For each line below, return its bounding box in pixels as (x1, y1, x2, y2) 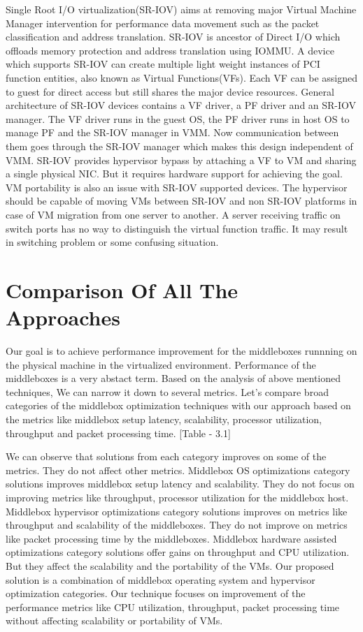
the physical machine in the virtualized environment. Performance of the (6, 357, 316, 372)
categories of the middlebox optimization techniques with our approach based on (6, 398, 351, 413)
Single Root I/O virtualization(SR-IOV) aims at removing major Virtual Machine (6, 2, 357, 16)
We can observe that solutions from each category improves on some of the (6, 449, 327, 464)
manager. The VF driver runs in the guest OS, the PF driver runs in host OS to (6, 111, 350, 126)
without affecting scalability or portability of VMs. (6, 613, 223, 628)
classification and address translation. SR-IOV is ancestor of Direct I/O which (6, 29, 341, 44)
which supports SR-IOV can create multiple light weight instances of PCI (6, 57, 320, 71)
